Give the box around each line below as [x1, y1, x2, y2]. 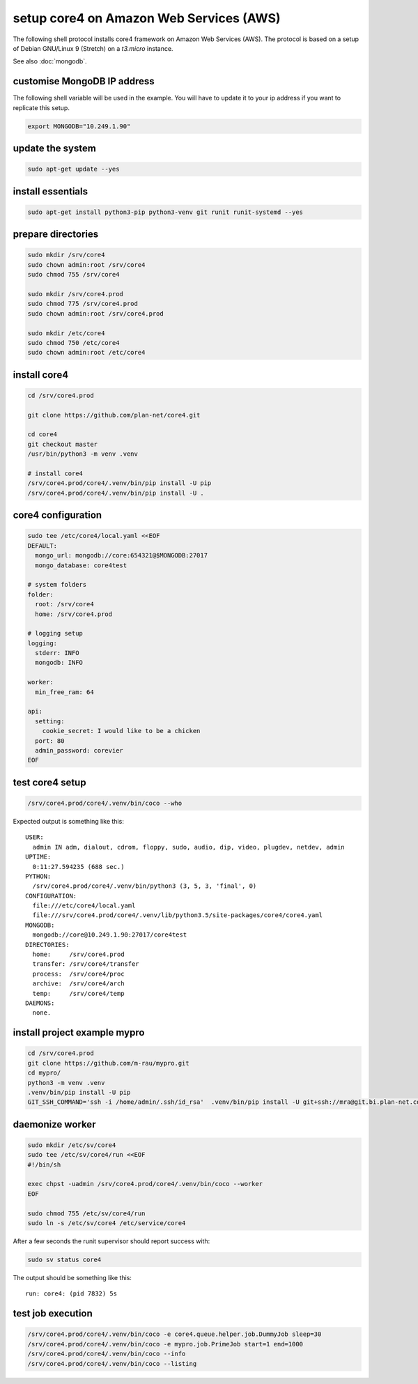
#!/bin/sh [27, 1160, 61, 1169]
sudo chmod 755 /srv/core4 [27, 270, 120, 279]
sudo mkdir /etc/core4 [27, 329, 105, 337]
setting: [35, 717, 65, 725]
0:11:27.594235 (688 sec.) [32, 863, 125, 870]
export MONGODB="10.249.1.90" [27, 122, 131, 130]
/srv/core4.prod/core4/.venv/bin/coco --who [27, 799, 183, 807]
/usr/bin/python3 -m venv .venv [27, 450, 139, 458]
